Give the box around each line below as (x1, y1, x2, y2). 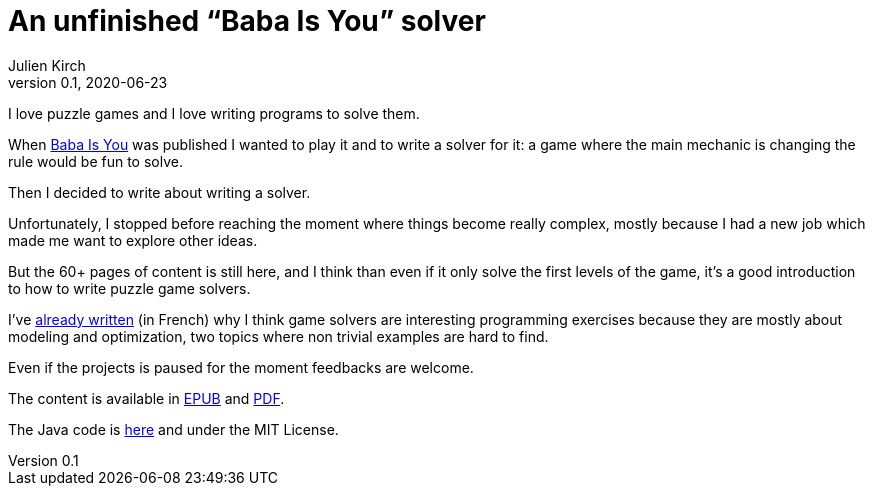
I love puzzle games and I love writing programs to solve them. (8, 104, 420, 122)
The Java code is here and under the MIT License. (8, 420, 339, 438)
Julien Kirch (8, 56, 86, 74)
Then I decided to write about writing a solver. (8, 183, 311, 201)
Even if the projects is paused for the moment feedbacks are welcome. (8, 358, 474, 376)
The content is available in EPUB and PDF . (8, 389, 285, 407)
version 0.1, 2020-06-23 (8, 73, 168, 91)
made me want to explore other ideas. (8, 231, 258, 249)
